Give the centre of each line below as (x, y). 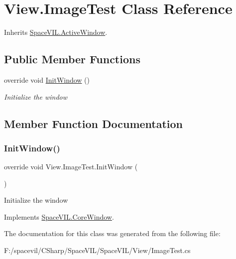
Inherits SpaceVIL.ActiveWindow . (56, 32)
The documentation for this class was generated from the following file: (112, 233)
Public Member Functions (72, 59)
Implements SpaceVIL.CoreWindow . (59, 216)
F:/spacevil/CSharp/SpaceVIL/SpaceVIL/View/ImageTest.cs (97, 250)
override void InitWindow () (47, 79)
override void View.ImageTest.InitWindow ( (71, 167)
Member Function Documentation (94, 123)
